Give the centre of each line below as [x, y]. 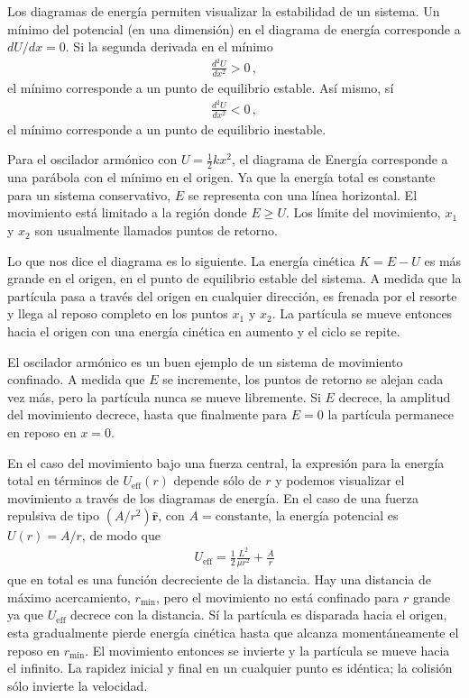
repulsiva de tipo [54, 515]
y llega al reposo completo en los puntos [118, 313]
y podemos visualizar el [340, 480]
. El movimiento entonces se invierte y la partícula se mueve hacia [267, 650]
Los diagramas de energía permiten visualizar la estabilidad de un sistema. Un [224, 11]
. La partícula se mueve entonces [362, 313]
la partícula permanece [391, 414]
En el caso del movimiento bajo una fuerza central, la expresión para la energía [226, 462]
